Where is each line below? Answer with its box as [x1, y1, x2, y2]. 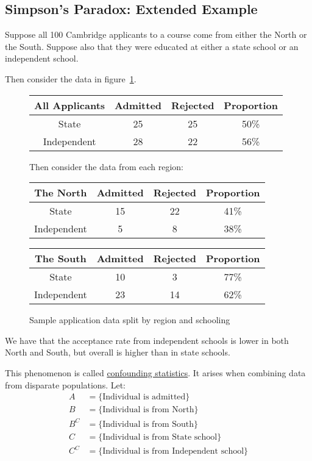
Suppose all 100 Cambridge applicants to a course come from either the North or [5, 28, 307, 41]
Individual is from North [102, 406, 194, 415]
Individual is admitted [102, 393, 186, 402]
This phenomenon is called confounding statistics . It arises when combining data [5, 366, 306, 379]
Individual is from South [102, 420, 194, 429]
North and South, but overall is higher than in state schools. [5, 346, 230, 359]
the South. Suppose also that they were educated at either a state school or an [5, 40, 299, 52]
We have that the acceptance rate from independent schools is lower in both [5, 334, 289, 346]
